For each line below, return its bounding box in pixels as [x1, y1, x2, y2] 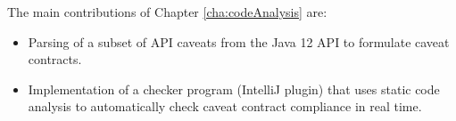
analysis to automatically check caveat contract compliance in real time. [28, 97, 422, 116]
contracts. [28, 50, 82, 69]
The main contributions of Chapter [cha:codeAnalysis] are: [7, 3, 327, 20]
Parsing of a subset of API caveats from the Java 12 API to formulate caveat [28, 32, 450, 51]
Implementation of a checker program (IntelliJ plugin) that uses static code [28, 79, 440, 98]
